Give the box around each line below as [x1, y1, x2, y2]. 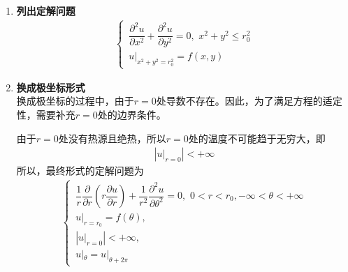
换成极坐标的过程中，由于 [16, 93, 134, 108]
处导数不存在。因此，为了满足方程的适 [156, 93, 333, 108]
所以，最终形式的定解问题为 [16, 163, 144, 178]
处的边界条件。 [97, 107, 166, 121]
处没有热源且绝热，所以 [58, 130, 166, 145]
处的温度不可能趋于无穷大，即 [188, 130, 326, 145]
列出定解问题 [16, 3, 75, 17]
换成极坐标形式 [16, 80, 85, 94]
